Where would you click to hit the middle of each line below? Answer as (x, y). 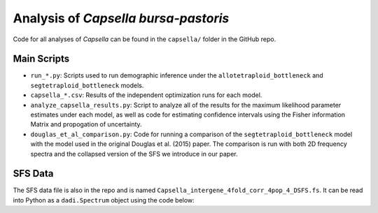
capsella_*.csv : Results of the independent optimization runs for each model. (146, 95)
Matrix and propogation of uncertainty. (86, 124)
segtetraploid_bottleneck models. (87, 85)
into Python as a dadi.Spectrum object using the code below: (104, 200)
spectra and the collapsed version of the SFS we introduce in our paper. (134, 154)
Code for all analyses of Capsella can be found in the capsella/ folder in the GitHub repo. (145, 39)
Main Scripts (41, 59)
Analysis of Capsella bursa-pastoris (121, 18)
